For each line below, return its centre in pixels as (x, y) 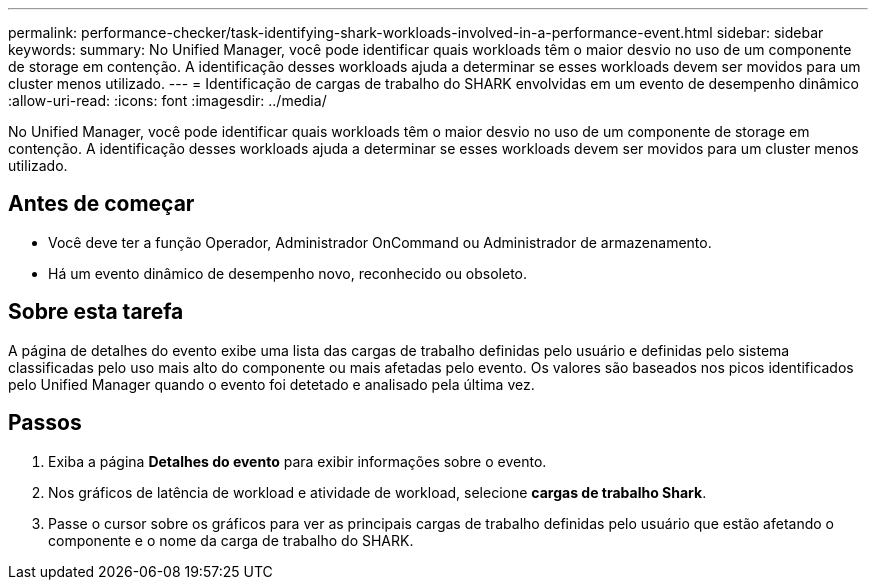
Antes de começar (101, 204)
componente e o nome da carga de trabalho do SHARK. (231, 540)
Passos (45, 423)
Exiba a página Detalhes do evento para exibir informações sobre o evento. (297, 461)
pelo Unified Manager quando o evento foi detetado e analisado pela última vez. (271, 384)
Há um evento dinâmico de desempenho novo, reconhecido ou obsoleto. (288, 273)
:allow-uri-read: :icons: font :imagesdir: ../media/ (167, 100)
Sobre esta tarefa (96, 312)
